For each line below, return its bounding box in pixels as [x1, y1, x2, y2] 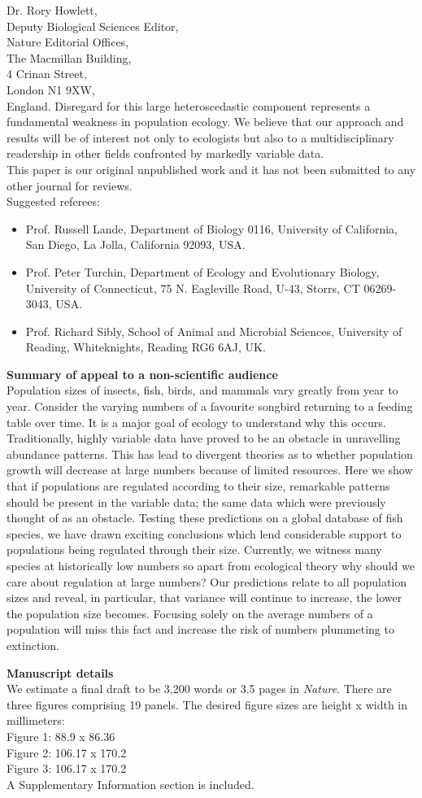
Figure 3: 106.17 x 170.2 [7, 760, 127, 777]
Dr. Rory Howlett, [7, 2, 98, 18]
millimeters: [7, 712, 65, 729]
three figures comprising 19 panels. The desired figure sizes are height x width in [7, 696, 408, 713]
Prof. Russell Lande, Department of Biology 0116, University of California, [25, 220, 398, 237]
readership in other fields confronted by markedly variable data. [7, 145, 324, 162]
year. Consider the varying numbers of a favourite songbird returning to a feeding [7, 398, 413, 415]
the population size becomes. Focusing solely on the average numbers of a [7, 604, 373, 621]
